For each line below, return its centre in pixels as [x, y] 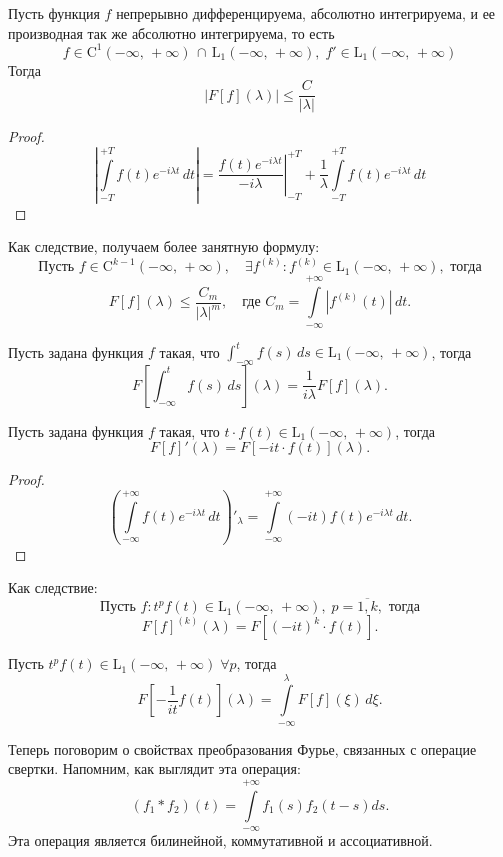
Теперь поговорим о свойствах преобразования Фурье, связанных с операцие [242, 748]
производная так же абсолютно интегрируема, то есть [171, 32]
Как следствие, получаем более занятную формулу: [164, 246]
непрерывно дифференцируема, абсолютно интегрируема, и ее [306, 13]
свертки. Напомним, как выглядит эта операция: [154, 768]
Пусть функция [54, 13]
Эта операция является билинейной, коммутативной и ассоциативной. [220, 840]
